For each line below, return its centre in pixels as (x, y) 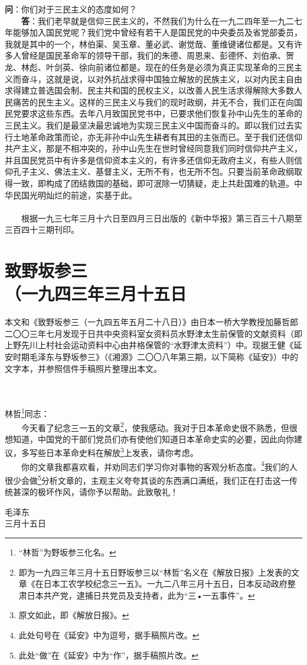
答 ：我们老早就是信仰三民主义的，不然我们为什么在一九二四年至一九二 (158, 20)
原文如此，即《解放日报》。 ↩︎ (74, 615)
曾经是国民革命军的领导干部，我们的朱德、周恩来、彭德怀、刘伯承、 (153, 55)
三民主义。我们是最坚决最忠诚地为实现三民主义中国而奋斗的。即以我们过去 (149, 125)
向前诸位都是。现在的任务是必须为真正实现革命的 (182, 67)
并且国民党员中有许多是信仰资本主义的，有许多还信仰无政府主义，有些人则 (149, 160)
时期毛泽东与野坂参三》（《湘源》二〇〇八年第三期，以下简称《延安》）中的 (155, 356)
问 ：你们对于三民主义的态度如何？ (71, 9)
